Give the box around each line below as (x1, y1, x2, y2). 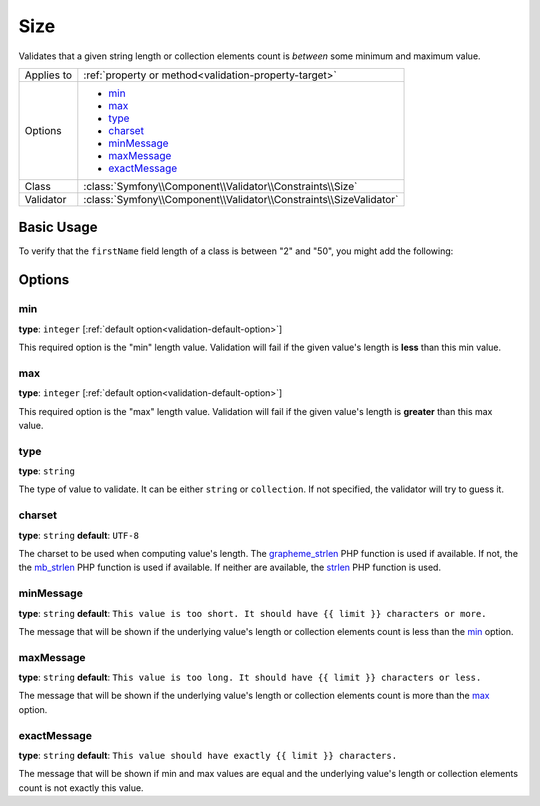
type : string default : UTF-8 (18, 529, 140, 541)
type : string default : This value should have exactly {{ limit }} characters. (18, 749, 398, 761)
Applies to (24, 68, 73, 82)
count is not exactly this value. (18, 781, 144, 794)
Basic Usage (18, 219, 98, 236)
